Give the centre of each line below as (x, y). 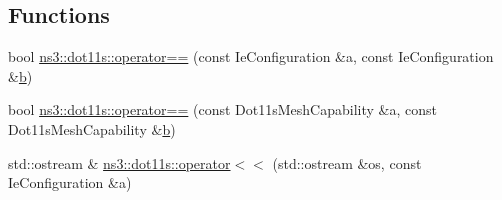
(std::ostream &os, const (347, 162)
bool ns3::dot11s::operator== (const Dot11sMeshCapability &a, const (222, 109)
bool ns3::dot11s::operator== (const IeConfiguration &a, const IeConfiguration (251, 56)
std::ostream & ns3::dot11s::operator (119, 162)
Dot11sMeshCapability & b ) (92, 128)
